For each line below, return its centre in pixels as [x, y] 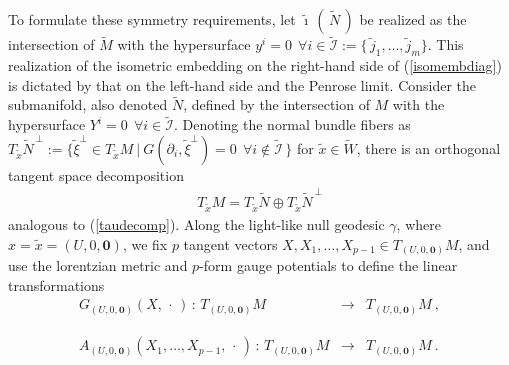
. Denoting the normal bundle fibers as [292, 124]
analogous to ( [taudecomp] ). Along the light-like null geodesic [196, 223]
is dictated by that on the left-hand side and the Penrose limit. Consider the [242, 84]
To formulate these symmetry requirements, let [152, 19]
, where [418, 223]
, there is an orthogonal [428, 147]
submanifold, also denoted [88, 104]
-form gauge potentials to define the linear [328, 265]
